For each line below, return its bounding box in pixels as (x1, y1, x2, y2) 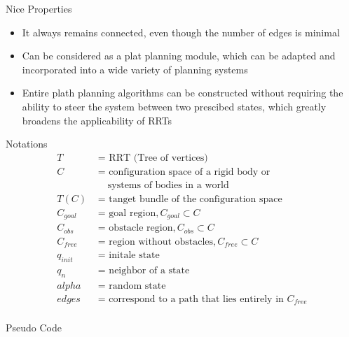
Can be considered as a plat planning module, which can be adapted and (22, 48, 336, 63)
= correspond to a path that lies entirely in (97, 294, 284, 305)
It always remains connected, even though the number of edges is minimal (22, 24, 340, 39)
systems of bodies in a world (107, 180, 229, 190)
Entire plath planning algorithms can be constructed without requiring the (22, 85, 343, 100)
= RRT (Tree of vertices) (97, 152, 208, 163)
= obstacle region (97, 223, 173, 234)
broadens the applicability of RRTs (22, 113, 172, 127)
